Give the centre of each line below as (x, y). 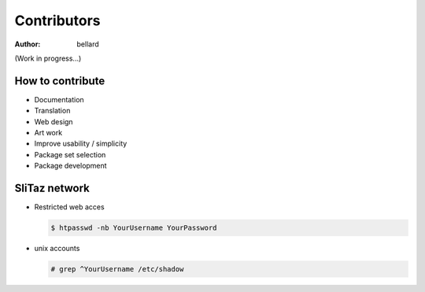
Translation (52, 111)
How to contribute (60, 81)
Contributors (58, 20)
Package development (70, 166)
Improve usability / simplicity (81, 144)
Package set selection (70, 154)
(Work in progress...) (48, 58)
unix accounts (57, 249)
